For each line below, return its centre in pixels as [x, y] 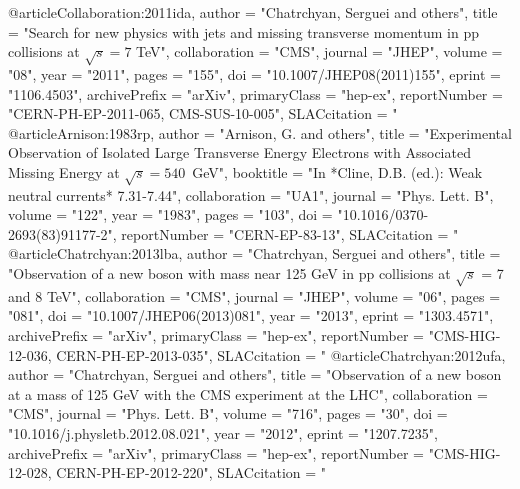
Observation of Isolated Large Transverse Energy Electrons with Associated [239, 152]
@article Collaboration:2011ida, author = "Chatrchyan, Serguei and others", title [253, 12]
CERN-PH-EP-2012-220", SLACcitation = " [191, 472]
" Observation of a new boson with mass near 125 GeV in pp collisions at [229, 273]
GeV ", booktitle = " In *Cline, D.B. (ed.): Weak [337, 171]
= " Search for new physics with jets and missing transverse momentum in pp [244, 31]
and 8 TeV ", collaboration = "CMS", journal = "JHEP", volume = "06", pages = [254, 295]
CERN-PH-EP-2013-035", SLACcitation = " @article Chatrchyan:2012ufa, [281, 354]
